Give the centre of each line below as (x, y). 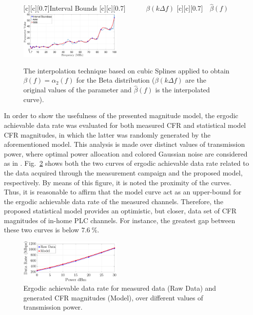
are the (196, 80)
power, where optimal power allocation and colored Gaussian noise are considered (126, 153)
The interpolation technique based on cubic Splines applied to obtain (126, 70)
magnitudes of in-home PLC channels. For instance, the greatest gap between (120, 220)
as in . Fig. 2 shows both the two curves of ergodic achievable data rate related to (126, 163)
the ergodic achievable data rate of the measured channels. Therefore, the (114, 201)
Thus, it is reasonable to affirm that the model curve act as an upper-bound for (123, 192)
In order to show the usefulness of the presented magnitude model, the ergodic (121, 115)
